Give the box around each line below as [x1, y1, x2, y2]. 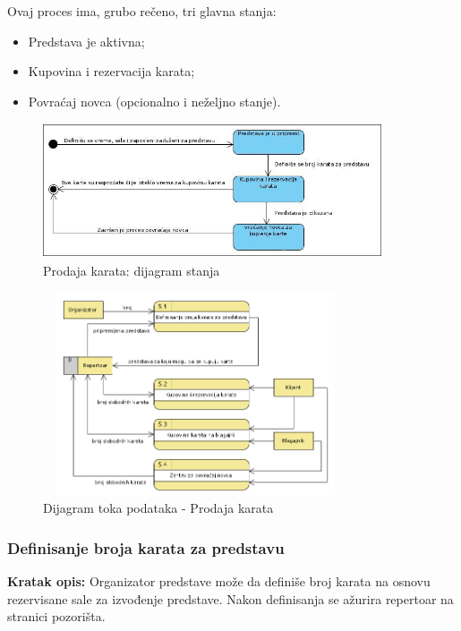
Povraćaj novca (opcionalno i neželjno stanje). [28, 91, 281, 110]
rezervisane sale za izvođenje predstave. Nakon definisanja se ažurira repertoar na [7, 589, 454, 608]
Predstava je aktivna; [28, 31, 145, 50]
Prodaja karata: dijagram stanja [43, 261, 220, 280]
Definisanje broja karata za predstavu [7, 536, 285, 559]
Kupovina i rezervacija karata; [28, 62, 195, 81]
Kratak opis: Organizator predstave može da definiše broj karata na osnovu [7, 571, 431, 590]
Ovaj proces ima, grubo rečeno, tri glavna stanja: [7, 2, 277, 20]
